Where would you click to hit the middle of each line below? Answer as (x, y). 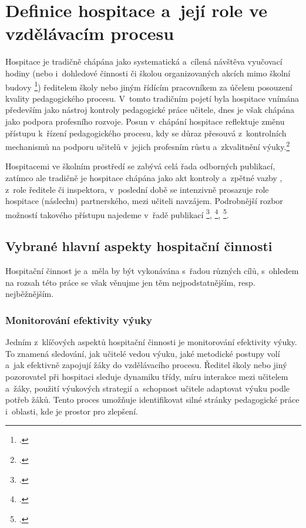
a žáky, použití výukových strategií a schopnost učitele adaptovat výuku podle (148, 388)
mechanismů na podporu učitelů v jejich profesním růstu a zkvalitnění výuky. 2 (148, 146)
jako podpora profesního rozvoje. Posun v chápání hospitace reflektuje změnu (145, 121)
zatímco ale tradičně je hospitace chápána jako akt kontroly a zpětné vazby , (144, 177)
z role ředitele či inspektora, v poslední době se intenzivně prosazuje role (137, 189)
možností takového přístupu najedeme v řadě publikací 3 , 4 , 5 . (117, 213)
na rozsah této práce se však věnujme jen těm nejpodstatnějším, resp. (130, 282)
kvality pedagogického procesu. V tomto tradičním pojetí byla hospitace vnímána (152, 98)
